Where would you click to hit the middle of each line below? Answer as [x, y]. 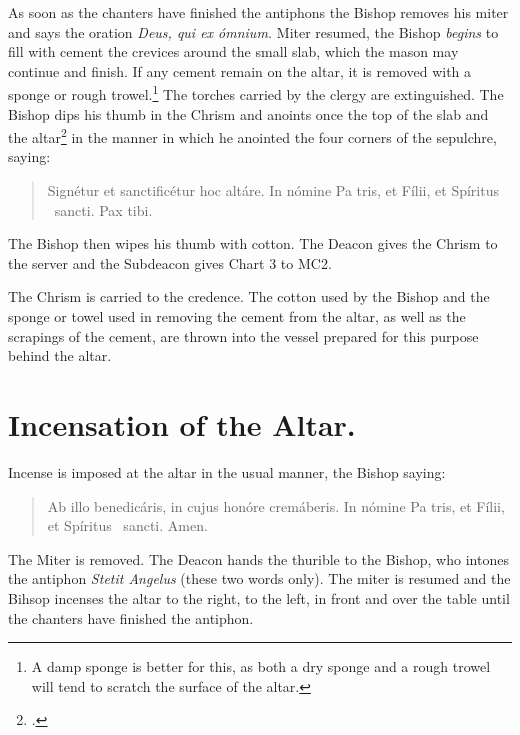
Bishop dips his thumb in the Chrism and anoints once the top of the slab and [248, 113]
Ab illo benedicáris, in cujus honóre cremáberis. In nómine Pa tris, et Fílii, [276, 505]
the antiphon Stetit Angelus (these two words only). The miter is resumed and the [259, 578]
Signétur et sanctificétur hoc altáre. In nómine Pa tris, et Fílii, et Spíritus [273, 190]
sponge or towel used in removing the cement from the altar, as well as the [237, 316]
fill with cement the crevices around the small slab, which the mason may [233, 51]
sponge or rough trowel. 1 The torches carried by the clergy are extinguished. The [256, 93]
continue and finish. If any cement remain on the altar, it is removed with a [240, 70]
